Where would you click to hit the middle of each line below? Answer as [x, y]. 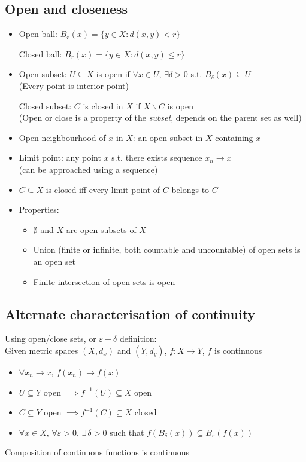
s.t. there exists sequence [157, 157]
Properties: [39, 209]
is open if [113, 74]
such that [127, 432]
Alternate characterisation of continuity [130, 313]
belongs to [190, 189]
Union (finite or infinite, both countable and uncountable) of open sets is [167, 250]
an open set [54, 261]
